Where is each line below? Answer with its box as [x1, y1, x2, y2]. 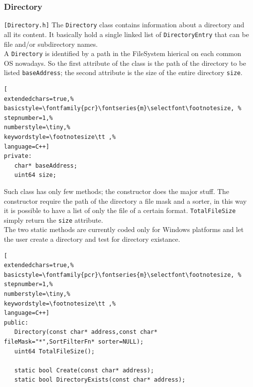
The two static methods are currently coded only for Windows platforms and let [4, 224, 244, 234]
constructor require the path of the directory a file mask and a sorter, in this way [4, 195, 247, 206]
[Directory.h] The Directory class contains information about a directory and [4, 19, 245, 30]
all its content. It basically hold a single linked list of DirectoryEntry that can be [4, 29, 249, 39]
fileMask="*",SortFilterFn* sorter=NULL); [4, 338, 144, 345]
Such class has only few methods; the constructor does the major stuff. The [4, 186, 229, 196]
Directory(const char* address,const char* [14, 329, 157, 336]
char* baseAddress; [14, 162, 78, 169]
